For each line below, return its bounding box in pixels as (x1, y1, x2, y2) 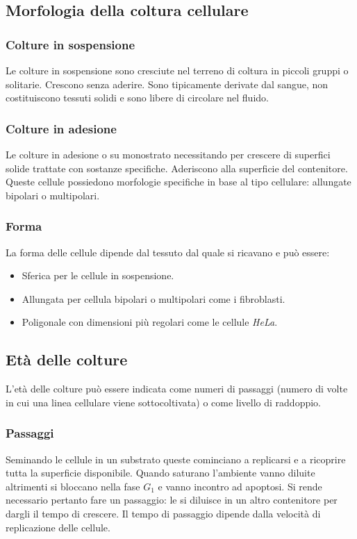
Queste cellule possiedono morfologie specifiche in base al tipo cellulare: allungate (6, 174, 351, 189)
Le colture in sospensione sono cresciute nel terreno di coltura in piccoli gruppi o (6, 63, 349, 77)
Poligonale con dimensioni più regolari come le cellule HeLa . (22, 315, 278, 329)
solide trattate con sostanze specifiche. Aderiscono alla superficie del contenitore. (6, 160, 348, 175)
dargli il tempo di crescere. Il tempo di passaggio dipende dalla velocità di (6, 506, 321, 520)
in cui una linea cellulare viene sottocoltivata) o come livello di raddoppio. (6, 395, 322, 409)
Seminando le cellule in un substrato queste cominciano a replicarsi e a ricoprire (6, 451, 346, 466)
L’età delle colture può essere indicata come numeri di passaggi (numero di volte (6, 381, 348, 396)
